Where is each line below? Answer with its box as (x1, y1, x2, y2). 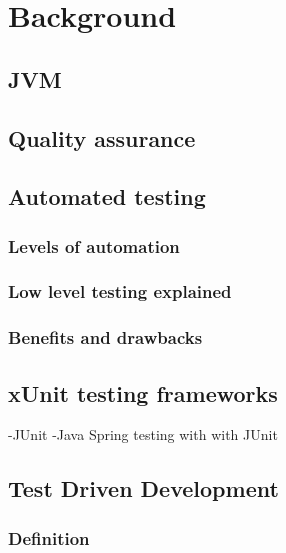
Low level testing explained (8, 279, 232, 304)
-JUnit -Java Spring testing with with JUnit (8, 424, 278, 445)
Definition (8, 525, 90, 550)
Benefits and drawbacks (8, 325, 203, 350)
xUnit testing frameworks (8, 377, 278, 408)
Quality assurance (8, 122, 196, 153)
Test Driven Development (8, 473, 279, 504)
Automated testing (8, 181, 206, 212)
